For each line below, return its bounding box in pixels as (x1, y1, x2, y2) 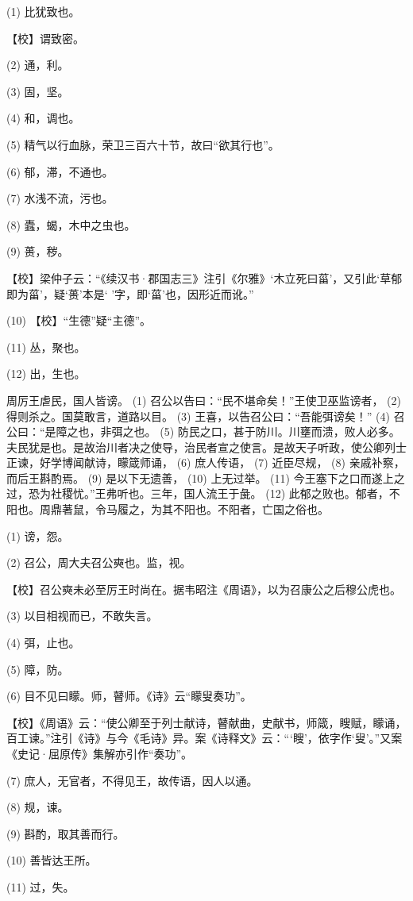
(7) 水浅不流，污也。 (6, 190, 114, 206)
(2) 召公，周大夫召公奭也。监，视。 (6, 554, 191, 571)
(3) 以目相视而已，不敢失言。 (6, 607, 158, 624)
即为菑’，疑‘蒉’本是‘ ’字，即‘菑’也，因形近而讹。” (6, 285, 254, 302)
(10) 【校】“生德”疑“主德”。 (6, 312, 151, 329)
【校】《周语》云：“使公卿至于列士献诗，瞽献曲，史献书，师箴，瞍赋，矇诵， (6, 714, 407, 730)
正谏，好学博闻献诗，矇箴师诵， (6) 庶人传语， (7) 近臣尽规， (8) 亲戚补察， (6, 454, 405, 471)
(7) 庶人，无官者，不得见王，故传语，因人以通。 (6, 772, 258, 788)
